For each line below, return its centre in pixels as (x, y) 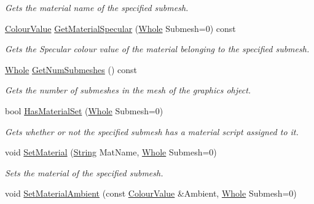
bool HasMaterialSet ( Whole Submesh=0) (84, 110)
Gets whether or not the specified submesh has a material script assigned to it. (152, 131)
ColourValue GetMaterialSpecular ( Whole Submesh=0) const (120, 28)
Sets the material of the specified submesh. (84, 172)
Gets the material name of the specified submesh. (97, 7)
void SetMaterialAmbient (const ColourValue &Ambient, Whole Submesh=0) (151, 193)
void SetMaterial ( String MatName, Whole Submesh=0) (111, 152)
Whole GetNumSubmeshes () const (71, 69)
